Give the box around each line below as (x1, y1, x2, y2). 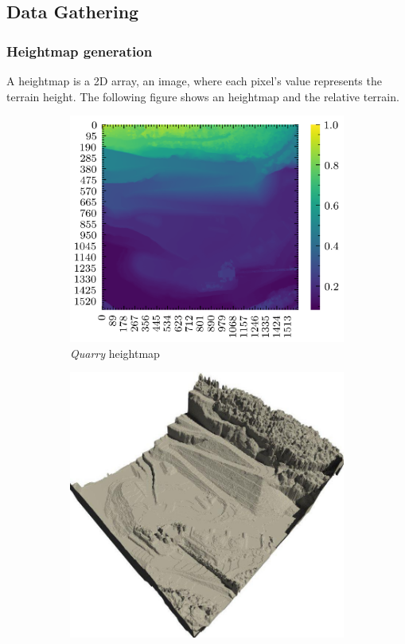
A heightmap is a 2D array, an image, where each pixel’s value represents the (6, 73, 382, 88)
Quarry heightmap (70, 344, 160, 361)
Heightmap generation (6, 41, 153, 61)
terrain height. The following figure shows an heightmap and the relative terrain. (6, 88, 399, 104)
